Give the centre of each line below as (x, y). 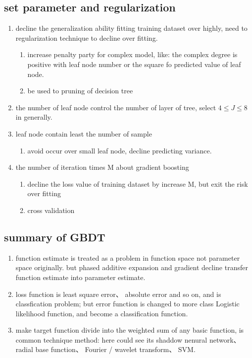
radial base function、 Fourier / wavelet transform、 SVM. (105, 349)
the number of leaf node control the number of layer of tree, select (116, 107)
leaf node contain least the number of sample (84, 133)
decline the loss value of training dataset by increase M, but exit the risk (138, 183)
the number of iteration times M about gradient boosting (102, 167)
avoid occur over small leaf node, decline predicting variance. (120, 150)
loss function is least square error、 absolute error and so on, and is (118, 294)
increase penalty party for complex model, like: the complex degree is (132, 54)
